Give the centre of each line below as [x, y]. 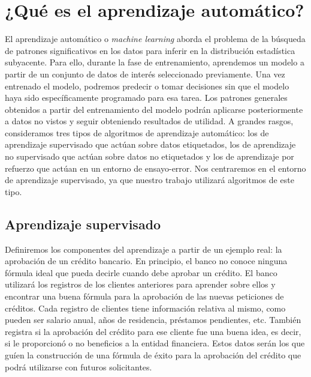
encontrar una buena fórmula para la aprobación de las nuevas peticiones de [144, 296]
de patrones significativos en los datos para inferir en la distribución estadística [150, 50]
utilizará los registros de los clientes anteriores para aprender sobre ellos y [140, 284]
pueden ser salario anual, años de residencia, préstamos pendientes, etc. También [153, 320]
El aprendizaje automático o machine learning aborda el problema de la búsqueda [155, 39]
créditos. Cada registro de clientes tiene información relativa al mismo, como [145, 308]
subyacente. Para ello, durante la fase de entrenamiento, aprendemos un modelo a [155, 62]
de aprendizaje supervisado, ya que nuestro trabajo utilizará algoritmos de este [150, 180]
